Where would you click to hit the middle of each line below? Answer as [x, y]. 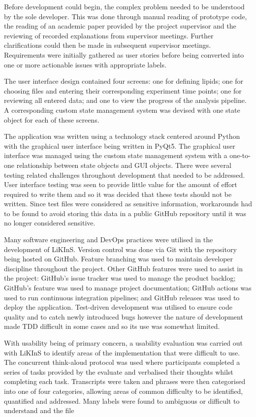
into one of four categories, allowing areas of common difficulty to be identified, [124, 391]
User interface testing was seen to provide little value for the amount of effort [121, 184]
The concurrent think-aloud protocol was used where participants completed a [122, 362]
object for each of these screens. [52, 119]
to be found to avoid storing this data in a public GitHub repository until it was [125, 213]
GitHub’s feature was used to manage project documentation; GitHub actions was [128, 288]
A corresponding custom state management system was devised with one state [122, 110]
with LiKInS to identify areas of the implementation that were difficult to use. [122, 352]
